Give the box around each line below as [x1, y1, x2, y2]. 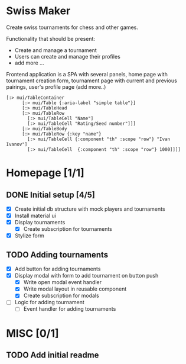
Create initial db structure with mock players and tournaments [14, 205, 165, 212]
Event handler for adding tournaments [23, 305, 116, 313]
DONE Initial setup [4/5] [6, 189, 96, 199]
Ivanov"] [6, 141, 28, 147]
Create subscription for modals [23, 292, 99, 299]
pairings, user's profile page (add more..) [6, 83, 106, 90]
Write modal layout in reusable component [23, 285, 127, 292]
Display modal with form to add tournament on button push [14, 272, 159, 279]
